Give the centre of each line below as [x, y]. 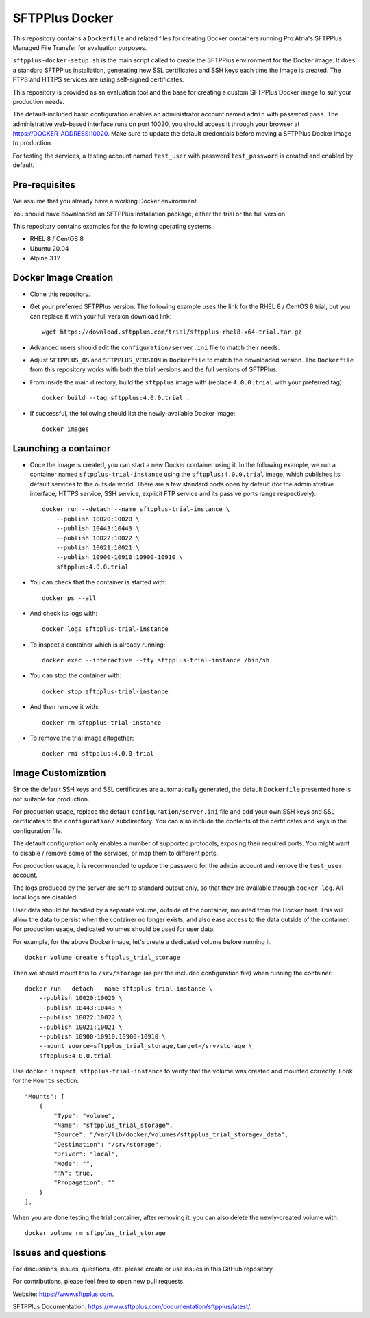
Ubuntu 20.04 [49, 248]
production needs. [39, 101]
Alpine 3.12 [45, 258]
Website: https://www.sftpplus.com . [63, 1294]
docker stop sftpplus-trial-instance [106, 691]
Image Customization [59, 773]
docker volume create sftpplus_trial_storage [103, 958]
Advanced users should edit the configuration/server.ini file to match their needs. [155, 347]
